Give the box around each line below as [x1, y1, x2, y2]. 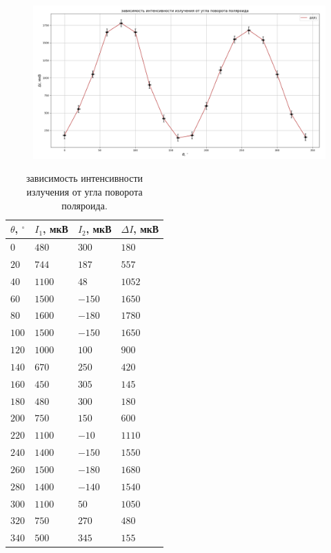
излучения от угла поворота [26, 184, 143, 198]
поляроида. [61, 198, 108, 212]
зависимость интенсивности [26, 171, 143, 185]
